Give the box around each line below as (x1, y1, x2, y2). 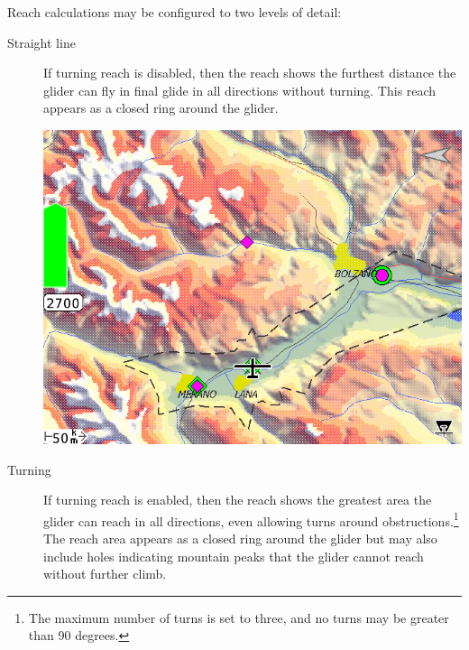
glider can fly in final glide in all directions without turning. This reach (43, 80, 437, 99)
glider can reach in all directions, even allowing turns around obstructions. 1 (43, 508, 459, 530)
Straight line (7, 32, 76, 51)
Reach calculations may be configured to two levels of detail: (7, 3, 342, 21)
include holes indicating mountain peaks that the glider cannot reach (43, 546, 424, 565)
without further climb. (43, 564, 167, 583)
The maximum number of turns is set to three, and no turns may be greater (28, 608, 449, 627)
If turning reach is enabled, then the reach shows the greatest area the (43, 490, 432, 509)
